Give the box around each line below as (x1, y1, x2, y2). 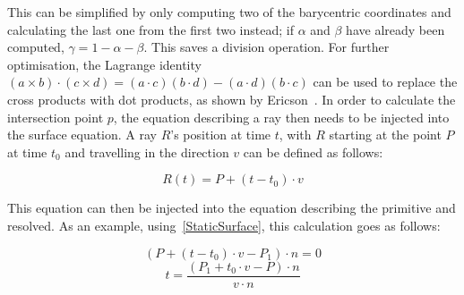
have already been (346, 20, 445, 38)
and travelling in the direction (64, 142, 229, 161)
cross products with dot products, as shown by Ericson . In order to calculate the (7, 89, 456, 108)
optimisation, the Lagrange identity (7, 55, 202, 73)
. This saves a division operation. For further (143, 38, 390, 56)
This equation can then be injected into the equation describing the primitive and (7, 198, 456, 217)
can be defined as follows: (243, 142, 383, 161)
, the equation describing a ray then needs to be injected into (113, 107, 450, 126)
